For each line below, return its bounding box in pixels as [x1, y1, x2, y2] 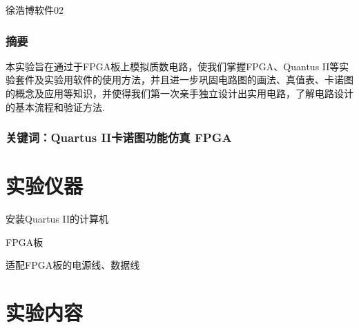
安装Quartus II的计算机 [6, 212, 109, 226]
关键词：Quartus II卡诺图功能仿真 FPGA [6, 129, 232, 146]
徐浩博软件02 [6, 3, 64, 17]
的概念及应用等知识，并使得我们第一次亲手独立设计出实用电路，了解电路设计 [6, 86, 353, 100]
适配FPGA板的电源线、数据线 [6, 258, 140, 272]
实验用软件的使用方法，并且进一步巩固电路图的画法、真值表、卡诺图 [43, 72, 353, 87]
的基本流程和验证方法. [6, 99, 105, 114]
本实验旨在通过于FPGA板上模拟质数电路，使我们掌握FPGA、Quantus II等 [6, 59, 340, 73]
